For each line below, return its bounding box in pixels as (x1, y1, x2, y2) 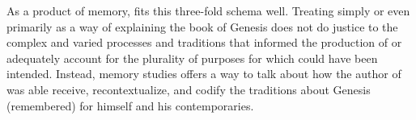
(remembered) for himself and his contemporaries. (6, 97, 254, 114)
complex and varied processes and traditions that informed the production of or (6, 34, 402, 51)
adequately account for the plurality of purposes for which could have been (6, 49, 378, 66)
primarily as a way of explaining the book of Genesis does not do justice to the (6, 18, 398, 35)
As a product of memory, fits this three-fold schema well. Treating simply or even (6, 2, 410, 19)
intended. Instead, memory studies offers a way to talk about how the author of (6, 65, 401, 82)
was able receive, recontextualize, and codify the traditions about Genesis (6, 81, 371, 97)
